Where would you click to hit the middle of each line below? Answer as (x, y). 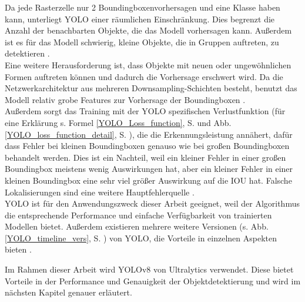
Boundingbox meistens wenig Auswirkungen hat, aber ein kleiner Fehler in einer (149, 169)
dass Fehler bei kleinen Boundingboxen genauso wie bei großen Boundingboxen (147, 146)
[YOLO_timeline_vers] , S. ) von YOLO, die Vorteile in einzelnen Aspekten (141, 238)
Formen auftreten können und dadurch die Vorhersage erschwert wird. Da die (144, 76)
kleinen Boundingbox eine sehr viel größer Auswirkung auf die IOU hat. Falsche (148, 180)
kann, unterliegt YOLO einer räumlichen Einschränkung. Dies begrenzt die (140, 19)
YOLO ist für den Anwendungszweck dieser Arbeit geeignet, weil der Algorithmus (152, 203)
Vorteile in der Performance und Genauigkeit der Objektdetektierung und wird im (153, 281)
